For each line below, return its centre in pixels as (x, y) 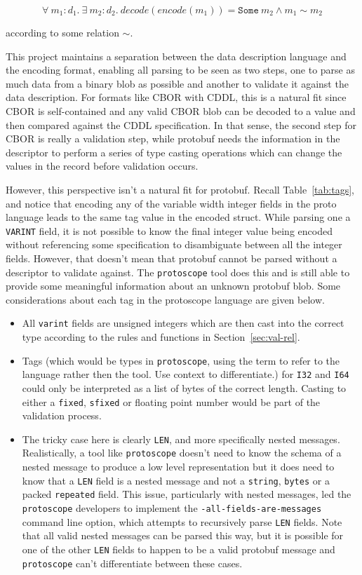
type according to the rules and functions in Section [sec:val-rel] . (161, 337)
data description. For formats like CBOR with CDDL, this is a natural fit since (176, 97)
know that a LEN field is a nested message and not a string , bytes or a (176, 480)
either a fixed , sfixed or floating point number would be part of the (171, 401)
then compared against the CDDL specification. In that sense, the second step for (181, 124)
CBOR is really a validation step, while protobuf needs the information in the (173, 138)
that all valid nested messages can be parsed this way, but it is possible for (183, 535)
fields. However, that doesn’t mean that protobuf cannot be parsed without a (172, 258)
